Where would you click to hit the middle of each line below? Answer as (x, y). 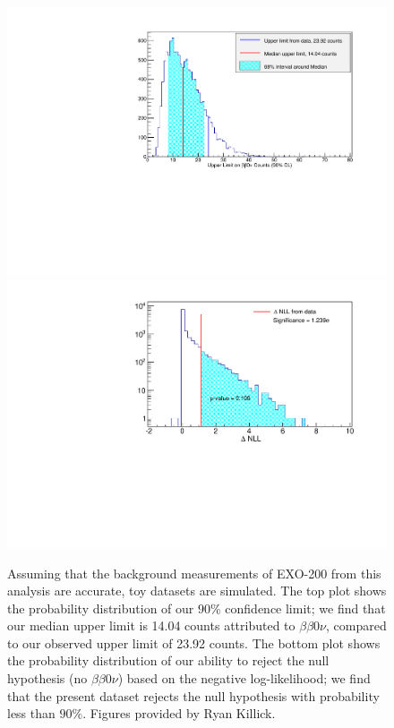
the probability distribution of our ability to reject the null (168, 660)
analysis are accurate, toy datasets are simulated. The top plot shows (197, 591)
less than (31, 713)
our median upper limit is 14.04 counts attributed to (151, 625)
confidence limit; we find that (305, 608)
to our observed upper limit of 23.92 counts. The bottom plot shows (194, 642)
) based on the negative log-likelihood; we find (244, 678)
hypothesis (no (47, 678)
